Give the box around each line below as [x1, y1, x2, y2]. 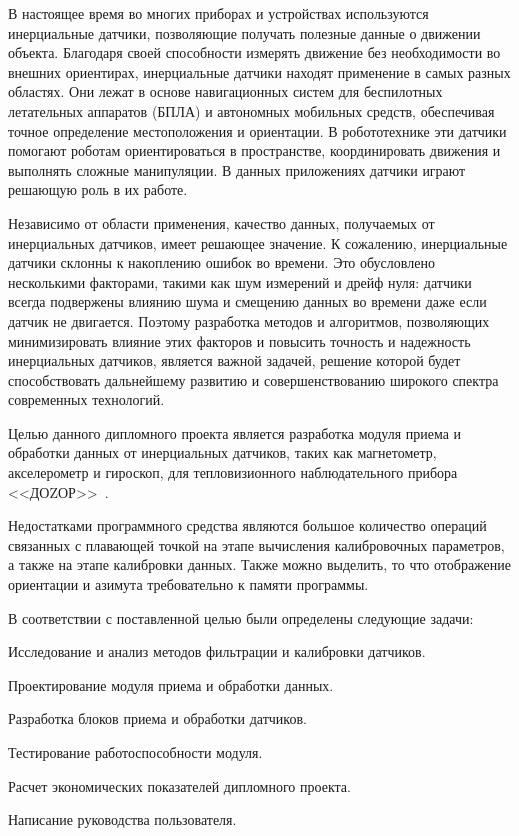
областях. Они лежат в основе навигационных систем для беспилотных [8, 81, 443, 102]
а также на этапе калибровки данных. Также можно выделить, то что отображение [8, 554, 512, 575]
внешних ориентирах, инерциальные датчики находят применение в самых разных [8, 61, 511, 82]
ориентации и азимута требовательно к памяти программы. [8, 574, 369, 595]
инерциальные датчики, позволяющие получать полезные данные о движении [8, 22, 481, 43]
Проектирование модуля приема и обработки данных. [8, 674, 334, 695]
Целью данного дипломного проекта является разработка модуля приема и [8, 422, 462, 443]
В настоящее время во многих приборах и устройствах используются [8, 3, 429, 23]
